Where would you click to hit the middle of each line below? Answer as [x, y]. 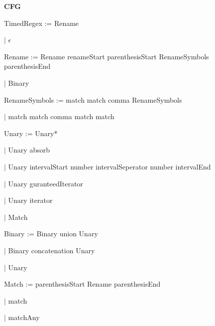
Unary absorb [29, 150]
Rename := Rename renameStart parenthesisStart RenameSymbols [107, 56]
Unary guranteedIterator [46, 183]
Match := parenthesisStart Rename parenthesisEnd [82, 284]
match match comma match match [61, 116]
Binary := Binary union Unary [51, 234]
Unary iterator [30, 200]
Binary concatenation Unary [52, 250]
